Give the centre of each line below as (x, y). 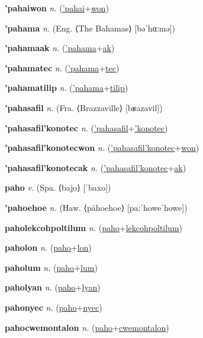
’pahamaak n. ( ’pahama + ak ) (60, 48)
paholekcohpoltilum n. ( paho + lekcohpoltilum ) (94, 227)
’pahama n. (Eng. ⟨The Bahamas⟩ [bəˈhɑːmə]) (90, 28)
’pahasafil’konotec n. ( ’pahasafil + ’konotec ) (86, 127)
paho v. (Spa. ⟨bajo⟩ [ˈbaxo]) (58, 187)
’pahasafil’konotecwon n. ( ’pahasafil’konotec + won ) (102, 148)
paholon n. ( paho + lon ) (48, 247)
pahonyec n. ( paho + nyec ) (54, 307)
